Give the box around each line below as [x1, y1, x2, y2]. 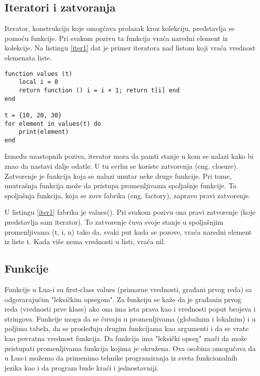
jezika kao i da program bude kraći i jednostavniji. [4, 362, 159, 373]
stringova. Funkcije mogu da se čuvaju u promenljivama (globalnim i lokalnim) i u [4, 313, 256, 324]
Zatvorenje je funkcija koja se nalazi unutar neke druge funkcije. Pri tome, [4, 170, 232, 181]
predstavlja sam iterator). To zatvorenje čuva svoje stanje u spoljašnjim [4, 217, 224, 227]
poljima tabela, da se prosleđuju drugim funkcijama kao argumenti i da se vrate [4, 323, 249, 334]
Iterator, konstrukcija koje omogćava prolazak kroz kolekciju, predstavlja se [4, 23, 235, 33]
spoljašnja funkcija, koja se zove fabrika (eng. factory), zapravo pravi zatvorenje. [4, 190, 251, 200]
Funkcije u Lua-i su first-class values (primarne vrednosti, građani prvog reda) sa [4, 284, 252, 295]
